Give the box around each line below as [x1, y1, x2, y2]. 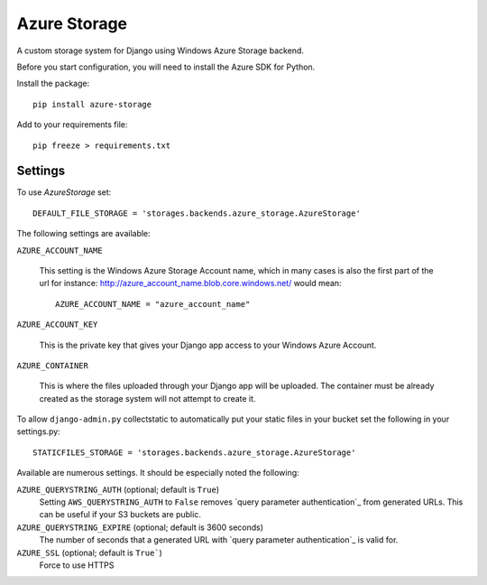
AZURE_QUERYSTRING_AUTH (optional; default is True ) [16, 484, 220, 495]
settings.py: [16, 426, 60, 437]
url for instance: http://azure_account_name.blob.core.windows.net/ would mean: [39, 278, 342, 289]
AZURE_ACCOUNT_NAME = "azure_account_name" [55, 299, 251, 309]
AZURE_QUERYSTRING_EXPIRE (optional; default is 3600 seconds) [16, 522, 264, 533]
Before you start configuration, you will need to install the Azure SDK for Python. [16, 61, 316, 72]
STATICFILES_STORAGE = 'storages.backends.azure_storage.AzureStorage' [32, 447, 356, 458]
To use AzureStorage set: [16, 187, 112, 198]
